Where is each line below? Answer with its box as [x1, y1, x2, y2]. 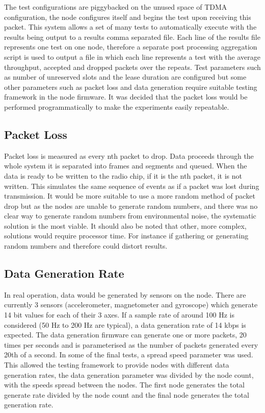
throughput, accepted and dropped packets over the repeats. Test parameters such [4, 61, 261, 72]
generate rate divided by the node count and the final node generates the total [4, 389, 249, 400]
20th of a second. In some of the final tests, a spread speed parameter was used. [4, 349, 253, 360]
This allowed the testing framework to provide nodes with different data [4, 359, 229, 370]
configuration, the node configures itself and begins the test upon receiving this [4, 11, 251, 22]
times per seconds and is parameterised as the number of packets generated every [4, 339, 258, 350]
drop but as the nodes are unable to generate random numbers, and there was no [4, 200, 258, 211]
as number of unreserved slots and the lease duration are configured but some [4, 71, 247, 82]
